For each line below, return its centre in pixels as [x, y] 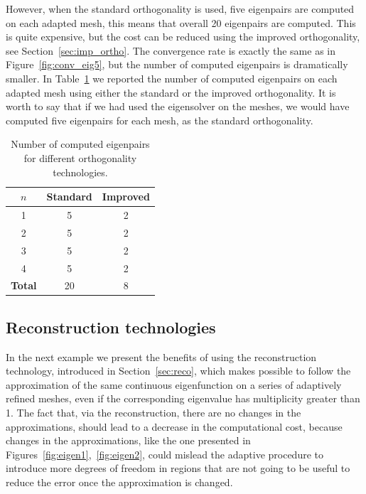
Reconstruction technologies [111, 327]
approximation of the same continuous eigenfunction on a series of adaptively [174, 384]
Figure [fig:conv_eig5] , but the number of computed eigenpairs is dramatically [177, 64]
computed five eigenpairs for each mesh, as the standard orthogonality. [160, 120]
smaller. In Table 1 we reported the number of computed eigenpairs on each [172, 78]
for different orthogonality [80, 157]
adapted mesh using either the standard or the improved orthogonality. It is [171, 92]
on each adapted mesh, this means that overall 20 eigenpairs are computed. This [181, 22]
